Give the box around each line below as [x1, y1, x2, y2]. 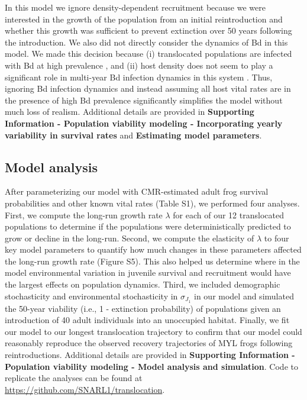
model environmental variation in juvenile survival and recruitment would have [5, 266, 291, 279]
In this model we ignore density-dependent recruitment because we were [5, 1, 266, 13]
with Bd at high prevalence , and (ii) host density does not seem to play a [5, 59, 273, 71]
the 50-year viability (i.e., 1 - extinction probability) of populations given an [5, 302, 281, 314]
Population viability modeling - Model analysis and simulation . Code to [5, 360, 298, 372]
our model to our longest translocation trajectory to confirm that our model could [5, 325, 302, 337]
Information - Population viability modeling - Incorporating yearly [5, 117, 283, 129]
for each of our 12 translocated [173, 208, 284, 221]
